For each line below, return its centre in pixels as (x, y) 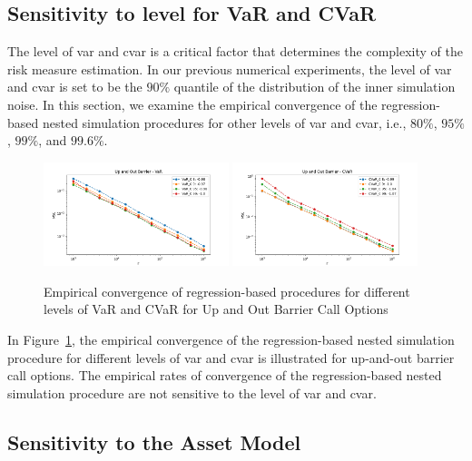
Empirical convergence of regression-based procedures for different (227, 291)
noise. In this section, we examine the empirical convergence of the (192, 104)
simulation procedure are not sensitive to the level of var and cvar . (192, 392)
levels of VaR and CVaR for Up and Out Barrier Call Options (216, 309)
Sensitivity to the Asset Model (154, 441)
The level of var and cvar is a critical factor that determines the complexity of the (235, 51)
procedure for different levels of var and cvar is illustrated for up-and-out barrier (231, 357)
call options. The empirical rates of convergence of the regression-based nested (225, 375)
